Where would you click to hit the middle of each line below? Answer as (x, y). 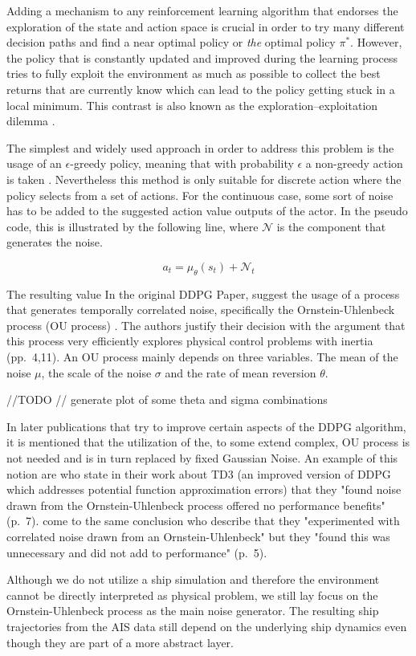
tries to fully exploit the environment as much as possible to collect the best (194, 73)
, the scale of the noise (96, 372)
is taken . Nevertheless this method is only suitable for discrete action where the (204, 179)
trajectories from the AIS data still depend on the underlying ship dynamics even (207, 626)
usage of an (34, 163)
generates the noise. (55, 242)
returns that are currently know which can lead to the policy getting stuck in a (201, 89)
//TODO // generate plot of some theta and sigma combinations (167, 399)
